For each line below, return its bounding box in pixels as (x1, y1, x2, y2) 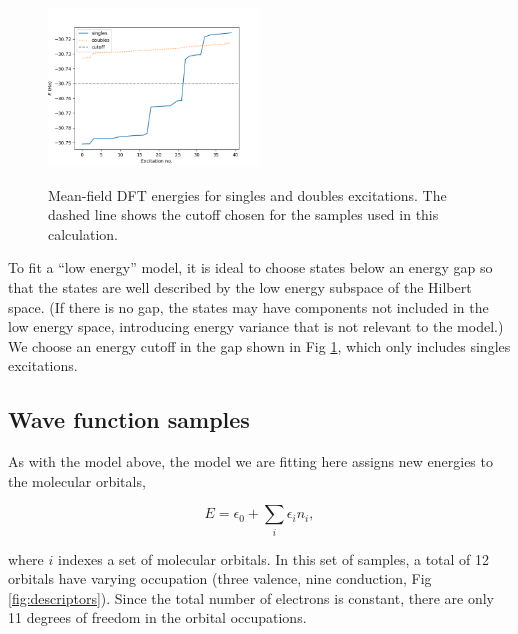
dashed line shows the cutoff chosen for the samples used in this (48, 204, 439, 225)
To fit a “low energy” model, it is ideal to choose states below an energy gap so (8, 257, 493, 278)
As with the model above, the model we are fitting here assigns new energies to (8, 451, 493, 472)
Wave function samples (8, 404, 250, 435)
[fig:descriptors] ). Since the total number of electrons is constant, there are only (8, 587, 494, 608)
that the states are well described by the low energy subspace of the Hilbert (8, 276, 472, 297)
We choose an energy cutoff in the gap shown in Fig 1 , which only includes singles (8, 335, 511, 356)
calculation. (48, 223, 119, 244)
